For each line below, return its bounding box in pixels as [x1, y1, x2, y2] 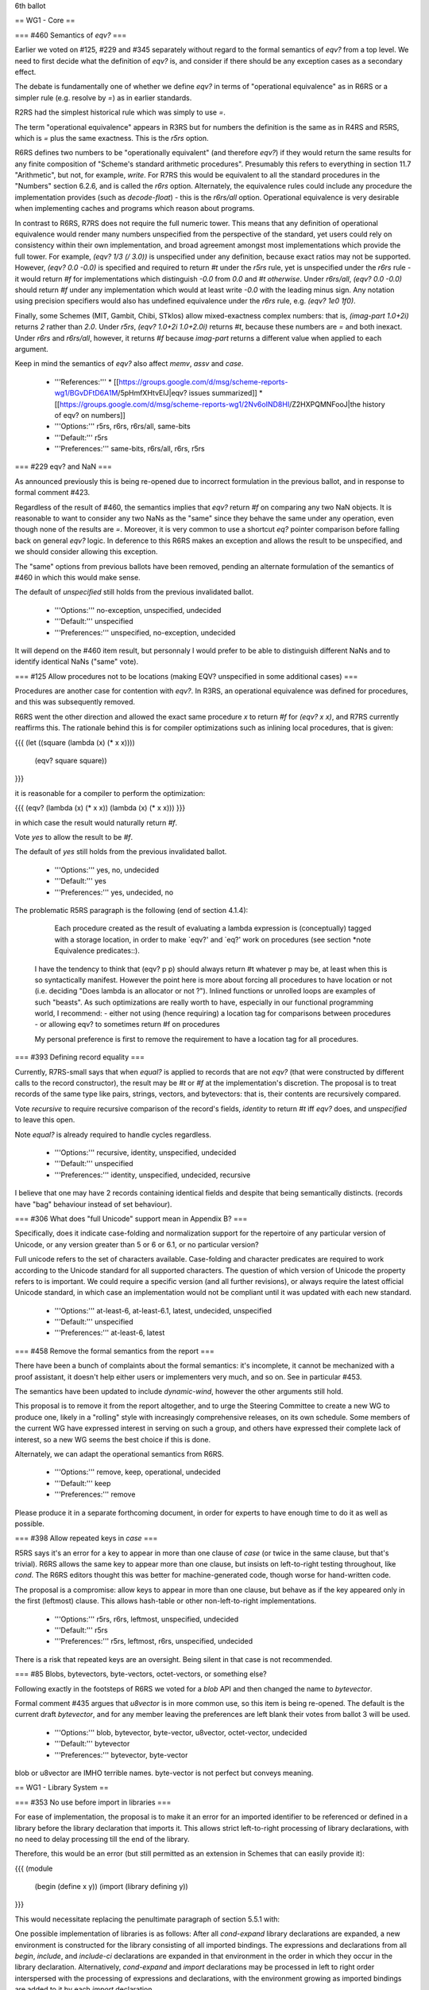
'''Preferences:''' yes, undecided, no [54, 888, 174, 897]
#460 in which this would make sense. [14, 572, 141, 582]
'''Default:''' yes [54, 876, 106, 886]
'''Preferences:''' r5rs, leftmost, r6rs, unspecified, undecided [54, 1637, 253, 1646]
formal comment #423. [14, 488, 91, 497]
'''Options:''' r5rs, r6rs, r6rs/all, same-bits [54, 422, 191, 431]
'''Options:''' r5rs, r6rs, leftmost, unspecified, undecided [54, 1614, 239, 1624]
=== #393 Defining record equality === [14, 1052, 145, 1062]
